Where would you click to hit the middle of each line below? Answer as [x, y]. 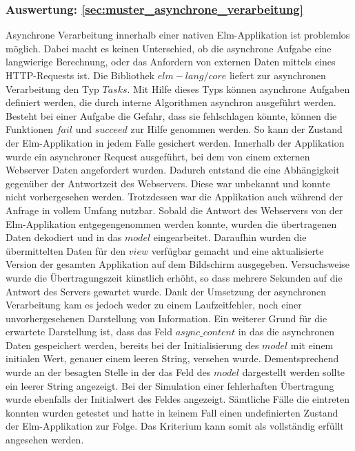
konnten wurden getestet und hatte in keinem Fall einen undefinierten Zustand [172, 412]
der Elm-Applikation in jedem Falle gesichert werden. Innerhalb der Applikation [175, 142]
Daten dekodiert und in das [64, 237]
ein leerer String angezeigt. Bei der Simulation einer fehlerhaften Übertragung [170, 385]
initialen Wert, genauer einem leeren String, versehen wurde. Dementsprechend [172, 358]
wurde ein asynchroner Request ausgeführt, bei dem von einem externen [158, 156]
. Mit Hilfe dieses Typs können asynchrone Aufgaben [239, 88]
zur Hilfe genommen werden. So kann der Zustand [236, 129]
